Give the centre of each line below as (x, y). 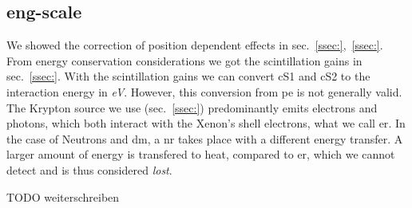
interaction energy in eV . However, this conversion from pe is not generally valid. (204, 91)
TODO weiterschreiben (63, 196)
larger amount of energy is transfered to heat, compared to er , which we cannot (201, 154)
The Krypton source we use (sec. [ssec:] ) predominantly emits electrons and (192, 107)
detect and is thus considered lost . (89, 169)
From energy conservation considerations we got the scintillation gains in (184, 60)
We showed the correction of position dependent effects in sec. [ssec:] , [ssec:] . (195, 45)
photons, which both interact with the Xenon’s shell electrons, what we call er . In (206, 123)
